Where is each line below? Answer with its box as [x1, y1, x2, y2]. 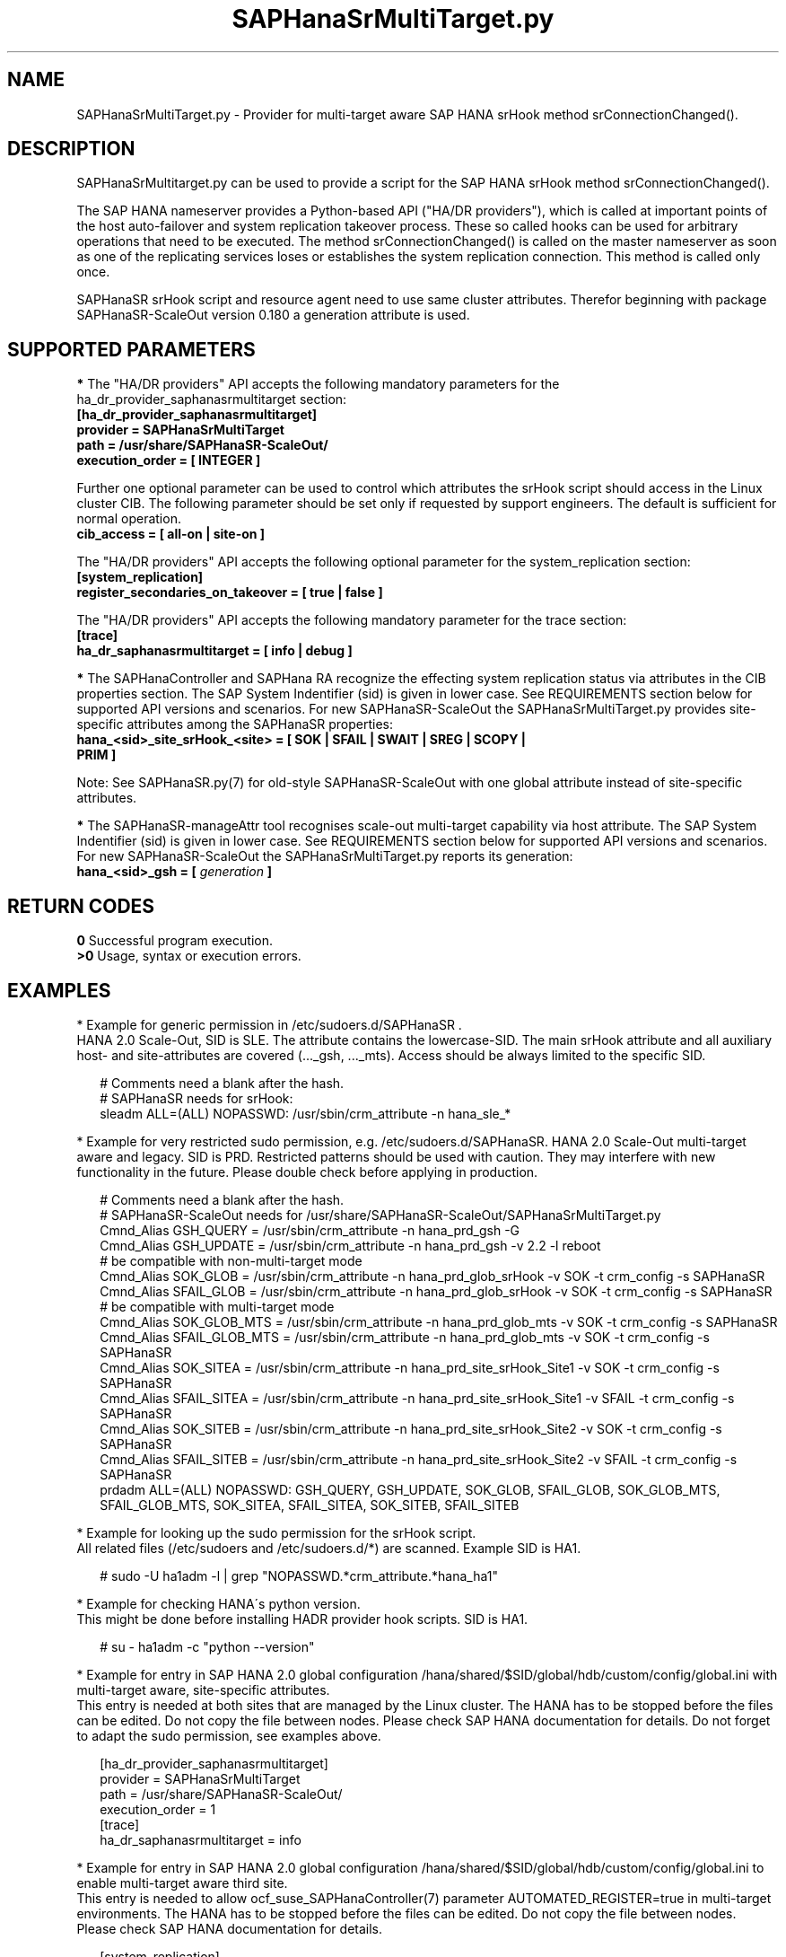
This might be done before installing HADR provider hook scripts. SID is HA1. [76, 1610, 528, 1627]
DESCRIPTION [7, 137, 135, 161]
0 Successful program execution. [76, 933, 273, 949]
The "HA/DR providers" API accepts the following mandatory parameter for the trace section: [76, 612, 627, 628]
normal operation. [76, 511, 181, 527]
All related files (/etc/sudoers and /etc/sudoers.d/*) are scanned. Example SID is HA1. [76, 1540, 581, 1556]
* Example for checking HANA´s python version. [76, 1595, 361, 1611]
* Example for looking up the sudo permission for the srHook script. [76, 1524, 476, 1540]
